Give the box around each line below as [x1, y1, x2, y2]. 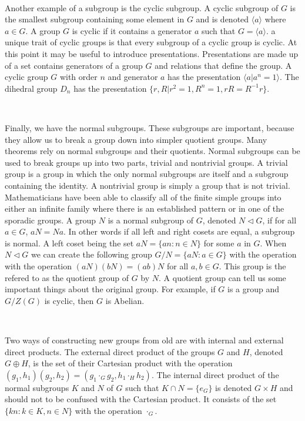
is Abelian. [105, 294, 145, 306]
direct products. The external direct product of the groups [5, 345, 215, 357]
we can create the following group [31, 248, 152, 260]
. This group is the [219, 260, 286, 272]
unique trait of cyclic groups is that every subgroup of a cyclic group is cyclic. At [5, 36, 297, 48]
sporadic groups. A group [5, 213, 96, 226]
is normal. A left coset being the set [5, 236, 134, 249]
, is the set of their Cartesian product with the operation [28, 357, 233, 369]
